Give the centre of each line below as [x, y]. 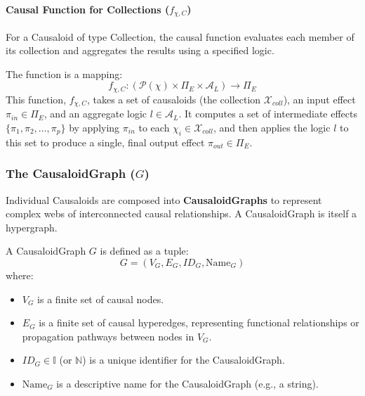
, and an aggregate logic [95, 114]
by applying [94, 127]
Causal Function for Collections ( [88, 9]
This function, [36, 99]
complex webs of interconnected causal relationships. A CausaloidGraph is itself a [181, 213]
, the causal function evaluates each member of [254, 36]
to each [154, 127]
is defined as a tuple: [144, 251]
